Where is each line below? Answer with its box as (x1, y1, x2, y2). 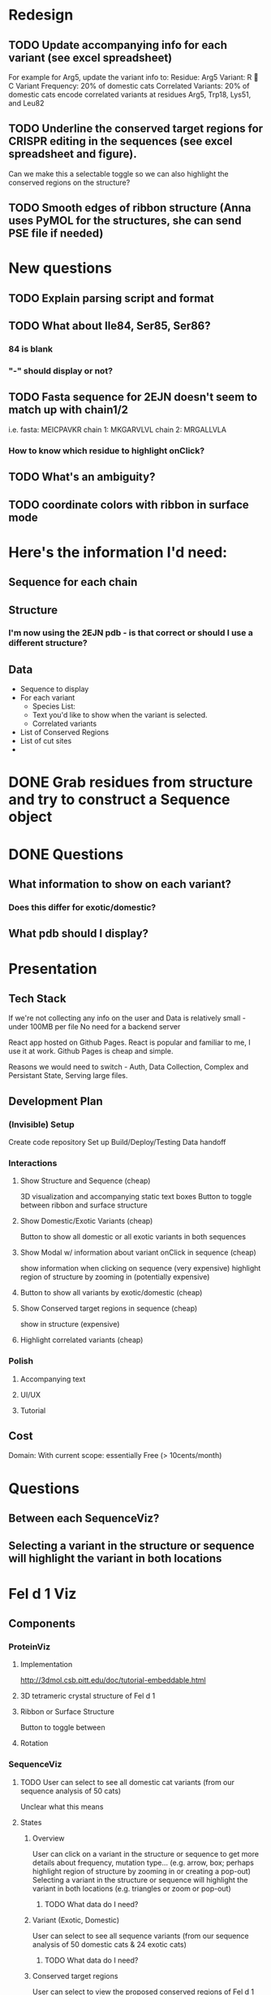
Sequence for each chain (8, 575, 138, 589)
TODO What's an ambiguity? (8, 470, 156, 484)
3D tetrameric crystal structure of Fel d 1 (19, 1691, 156, 1701)
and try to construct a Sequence (8, 791, 230, 809)
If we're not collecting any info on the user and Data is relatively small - (8, 1013, 246, 1023)
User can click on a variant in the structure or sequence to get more (32, 1849, 260, 1858)
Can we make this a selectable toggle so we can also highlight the (8, 168, 229, 178)
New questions (8, 259, 112, 277)
